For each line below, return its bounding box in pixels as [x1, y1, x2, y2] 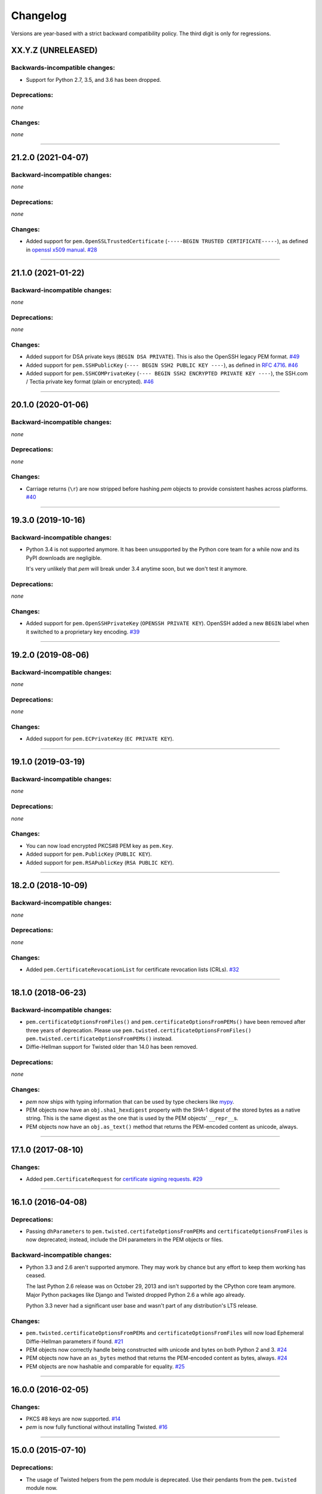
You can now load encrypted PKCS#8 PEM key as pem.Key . [26, 842, 174, 849]
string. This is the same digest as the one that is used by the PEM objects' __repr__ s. [26, 1115, 239, 1122]
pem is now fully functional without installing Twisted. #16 [26, 1423, 168, 1431]
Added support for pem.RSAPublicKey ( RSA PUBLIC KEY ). [26, 859, 174, 866]
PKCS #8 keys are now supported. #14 [26, 1415, 121, 1422]
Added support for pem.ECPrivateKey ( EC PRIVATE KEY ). [26, 735, 174, 742]
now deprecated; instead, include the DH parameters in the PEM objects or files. [26, 1236, 224, 1243]
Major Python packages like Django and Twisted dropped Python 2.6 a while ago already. [26, 1291, 246, 1298]
